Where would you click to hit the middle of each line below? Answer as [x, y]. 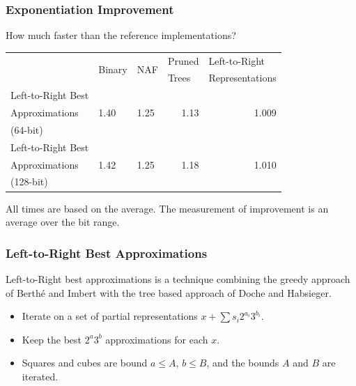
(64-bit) [27, 129]
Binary [113, 69]
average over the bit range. [63, 222]
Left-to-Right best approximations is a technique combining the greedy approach [178, 278]
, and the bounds [243, 363]
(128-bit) [29, 182]
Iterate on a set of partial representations [110, 316]
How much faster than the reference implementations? [121, 35]
